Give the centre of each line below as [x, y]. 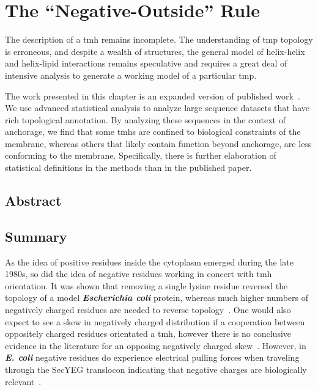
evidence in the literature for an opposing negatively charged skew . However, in [156, 345]
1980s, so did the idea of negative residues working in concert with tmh [139, 274]
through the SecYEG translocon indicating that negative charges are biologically [156, 369]
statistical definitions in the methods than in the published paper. [128, 168]
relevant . [23, 381]
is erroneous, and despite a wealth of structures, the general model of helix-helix [155, 51]
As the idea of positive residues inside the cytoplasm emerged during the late [149, 262]
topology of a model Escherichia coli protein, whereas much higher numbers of [157, 298]
